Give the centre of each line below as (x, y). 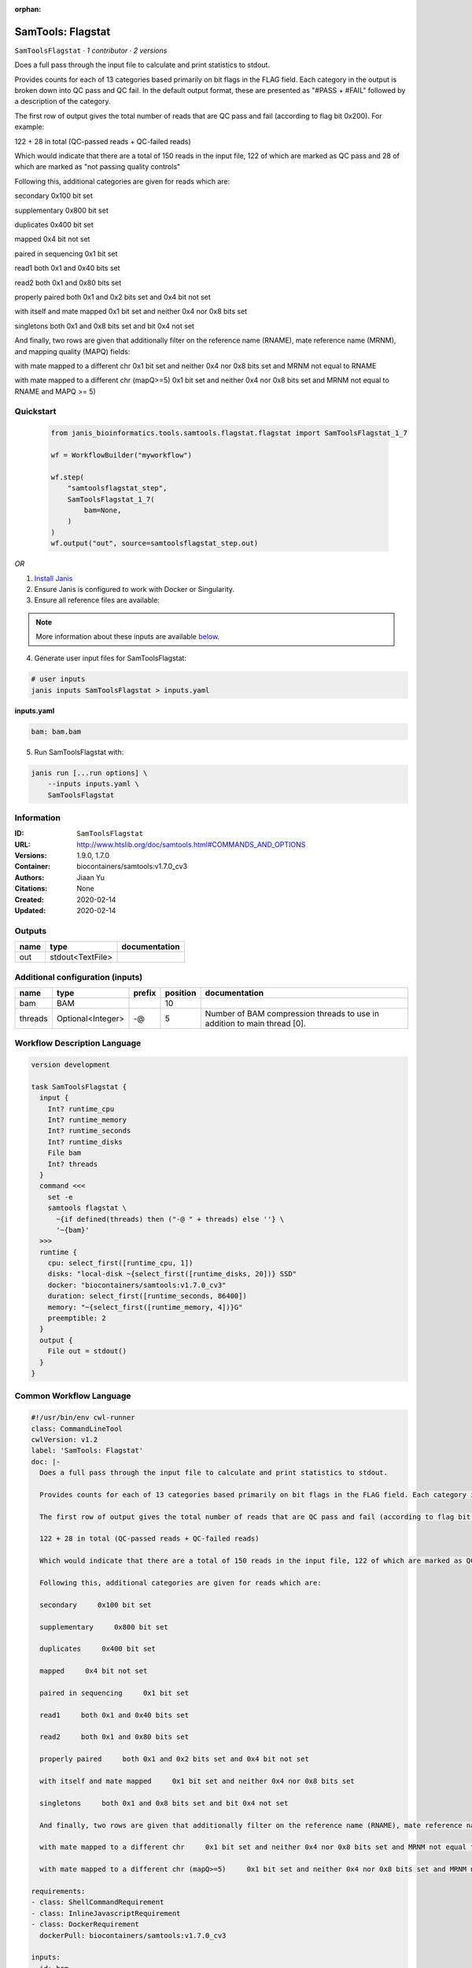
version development (70, 1065)
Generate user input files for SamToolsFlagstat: (110, 658)
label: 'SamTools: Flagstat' (87, 1451)
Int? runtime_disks (85, 1142)
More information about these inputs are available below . (128, 637)
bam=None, (103, 510)
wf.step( (68, 477)
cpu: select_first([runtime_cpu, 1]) (120, 1263)
